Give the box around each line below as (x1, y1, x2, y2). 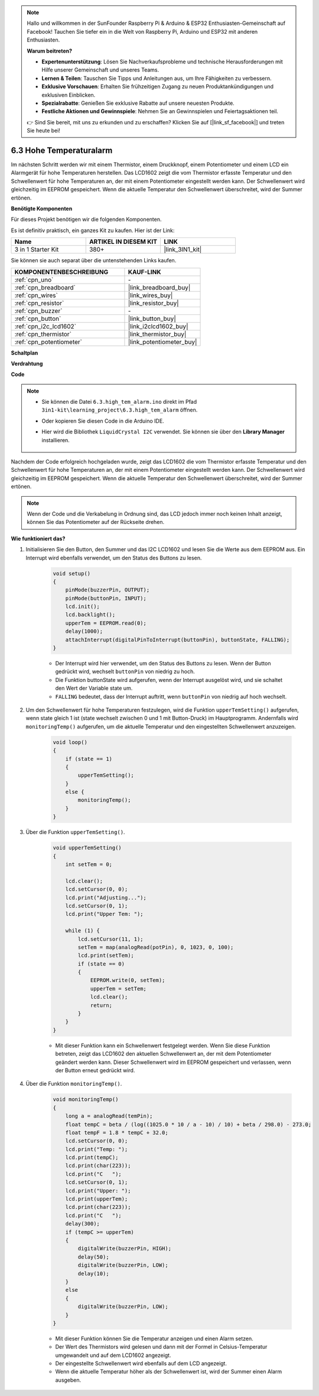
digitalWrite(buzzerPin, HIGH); (77, 1245, 171, 1252)
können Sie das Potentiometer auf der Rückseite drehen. (27, 519, 165, 526)
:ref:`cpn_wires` (14, 291, 58, 299)
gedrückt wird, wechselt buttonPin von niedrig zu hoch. (55, 668, 195, 675)
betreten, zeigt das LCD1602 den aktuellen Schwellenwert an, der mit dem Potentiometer (55, 1050, 272, 1057)
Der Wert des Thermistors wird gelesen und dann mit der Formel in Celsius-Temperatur (55, 1343, 268, 1350)
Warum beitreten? (27, 47, 73, 54)
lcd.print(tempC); (65, 1154, 119, 1161)
